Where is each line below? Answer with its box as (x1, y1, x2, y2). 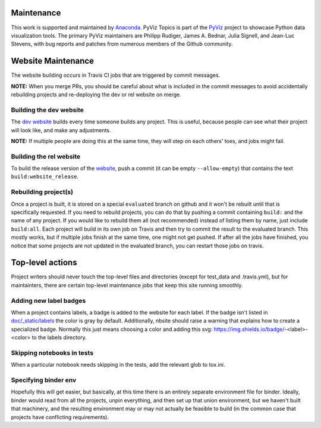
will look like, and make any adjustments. (11, 126, 111, 134)
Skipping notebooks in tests (11, 349, 94, 357)
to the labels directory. (32, 334, 87, 341)
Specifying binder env (11, 376, 77, 384)
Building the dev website (11, 106, 84, 114)
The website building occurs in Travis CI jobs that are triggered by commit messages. (11, 72, 221, 79)
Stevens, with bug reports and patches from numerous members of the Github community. (11, 41, 233, 48)
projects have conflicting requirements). (11, 413, 109, 420)
